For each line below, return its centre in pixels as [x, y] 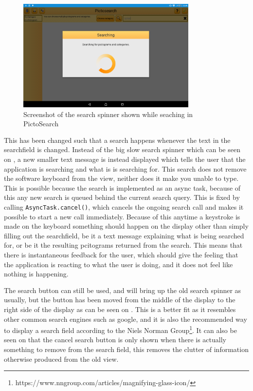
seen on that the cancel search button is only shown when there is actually [115, 340]
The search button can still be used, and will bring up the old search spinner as [123, 290]
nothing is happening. [36, 274]
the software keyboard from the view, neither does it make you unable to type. [121, 178]
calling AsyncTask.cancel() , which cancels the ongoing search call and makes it [124, 206]
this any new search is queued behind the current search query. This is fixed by [122, 197]
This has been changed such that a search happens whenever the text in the [117, 140]
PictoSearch [41, 124]
